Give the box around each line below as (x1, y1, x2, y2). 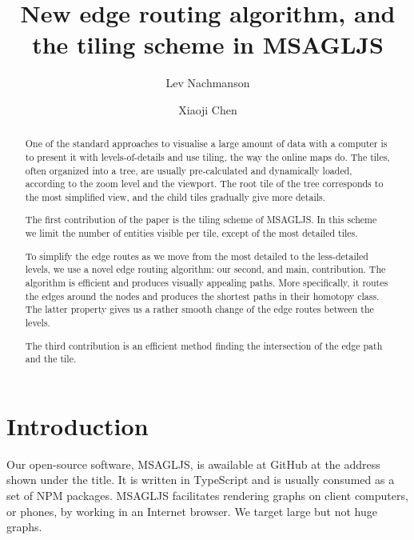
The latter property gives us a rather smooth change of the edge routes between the (25, 302, 374, 316)
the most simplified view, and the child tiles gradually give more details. (25, 190, 326, 203)
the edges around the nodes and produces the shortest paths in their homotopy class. (25, 289, 380, 302)
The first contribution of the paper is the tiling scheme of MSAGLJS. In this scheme (25, 213, 377, 226)
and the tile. (25, 352, 77, 366)
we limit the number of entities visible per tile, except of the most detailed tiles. (25, 226, 358, 240)
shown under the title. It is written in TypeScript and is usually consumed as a (6, 471, 395, 488)
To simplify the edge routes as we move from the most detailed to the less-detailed (25, 249, 368, 262)
